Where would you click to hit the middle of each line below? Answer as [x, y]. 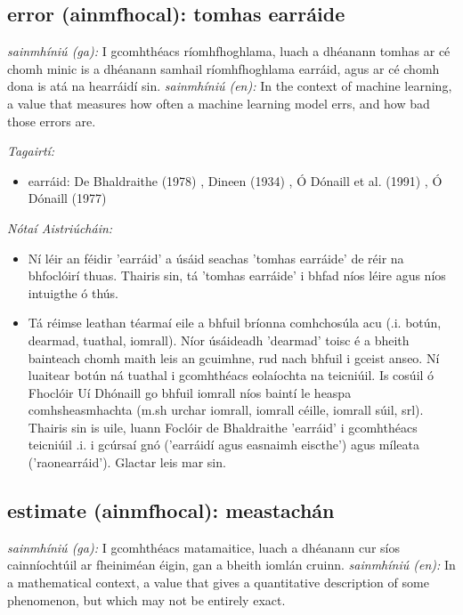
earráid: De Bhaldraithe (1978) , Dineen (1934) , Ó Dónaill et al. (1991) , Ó [235, 180]
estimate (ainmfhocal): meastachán [171, 510]
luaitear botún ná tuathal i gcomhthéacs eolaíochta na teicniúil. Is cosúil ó [231, 375]
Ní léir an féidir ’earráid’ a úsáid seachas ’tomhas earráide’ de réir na [216, 258]
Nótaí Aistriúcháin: [60, 227]
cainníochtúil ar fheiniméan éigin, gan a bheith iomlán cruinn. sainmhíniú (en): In [231, 565]
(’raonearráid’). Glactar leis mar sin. [127, 462]
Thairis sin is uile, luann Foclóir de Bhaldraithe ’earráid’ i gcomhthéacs [223, 427]
